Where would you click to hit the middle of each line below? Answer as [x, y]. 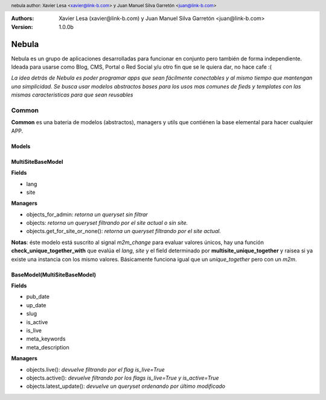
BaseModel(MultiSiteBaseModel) [54, 275]
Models [21, 146]
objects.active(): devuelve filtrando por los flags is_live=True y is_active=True [123, 378]
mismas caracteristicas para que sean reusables [72, 95]
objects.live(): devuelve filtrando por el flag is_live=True [96, 369]
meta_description [48, 347]
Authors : [23, 19]
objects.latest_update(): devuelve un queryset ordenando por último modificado [126, 386]
